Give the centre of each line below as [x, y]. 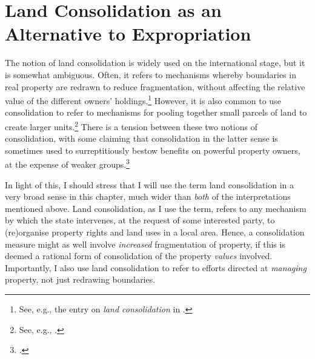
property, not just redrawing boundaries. [80, 279]
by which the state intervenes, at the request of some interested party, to [140, 220]
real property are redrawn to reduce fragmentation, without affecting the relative [155, 86]
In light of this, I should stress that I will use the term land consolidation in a [150, 184]
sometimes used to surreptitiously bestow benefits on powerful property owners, [153, 150]
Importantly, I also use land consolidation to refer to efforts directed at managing [156, 267]
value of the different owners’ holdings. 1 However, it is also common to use [143, 100]
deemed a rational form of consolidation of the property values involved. [139, 256]
